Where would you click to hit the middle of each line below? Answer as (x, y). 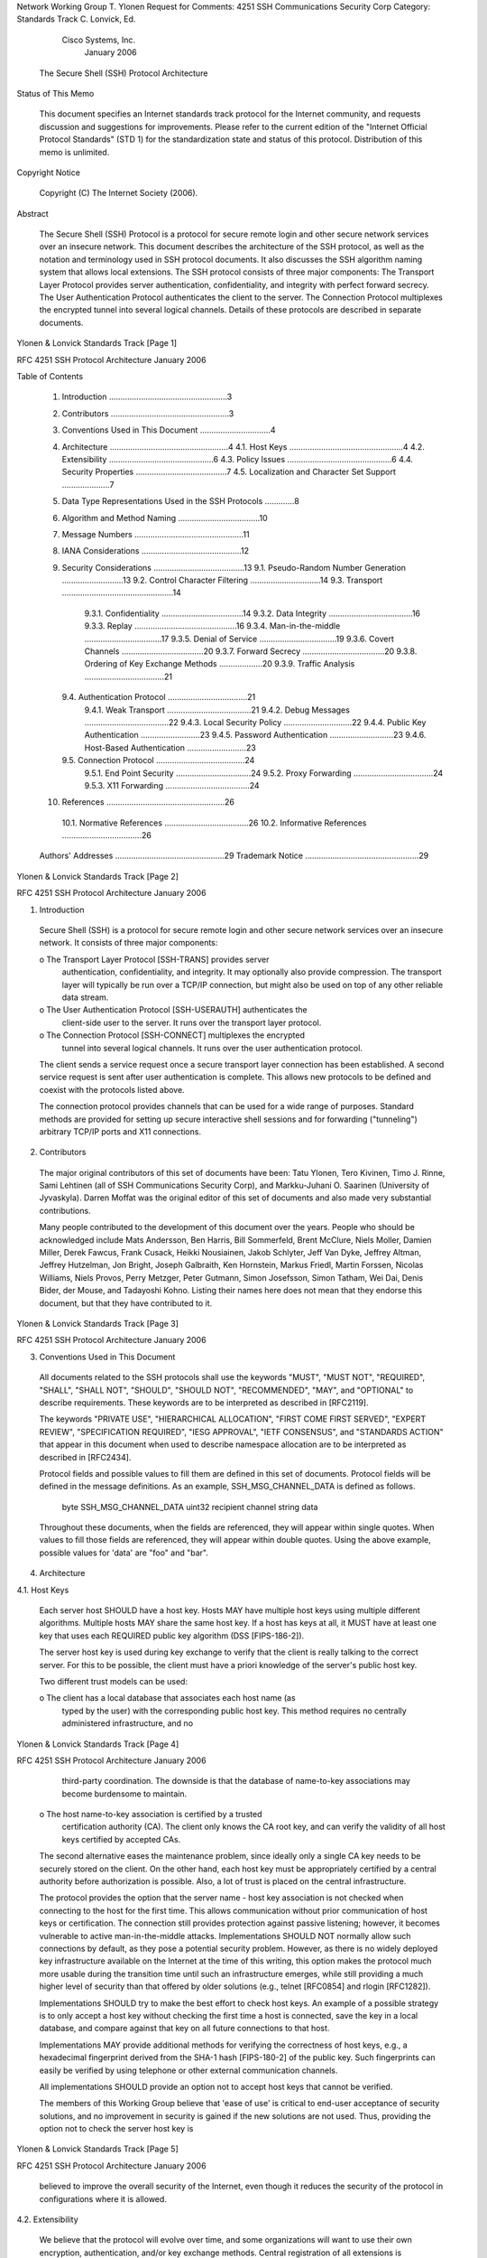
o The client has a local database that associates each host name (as (168, 1698)
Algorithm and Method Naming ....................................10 (165, 518)
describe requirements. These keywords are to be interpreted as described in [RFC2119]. (204, 1402)
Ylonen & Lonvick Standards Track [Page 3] (98, 1323)
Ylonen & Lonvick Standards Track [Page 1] (97, 343)
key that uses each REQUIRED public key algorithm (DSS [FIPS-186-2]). (172, 1636)
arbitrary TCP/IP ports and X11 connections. (120, 1131)
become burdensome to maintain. (124, 1794)
